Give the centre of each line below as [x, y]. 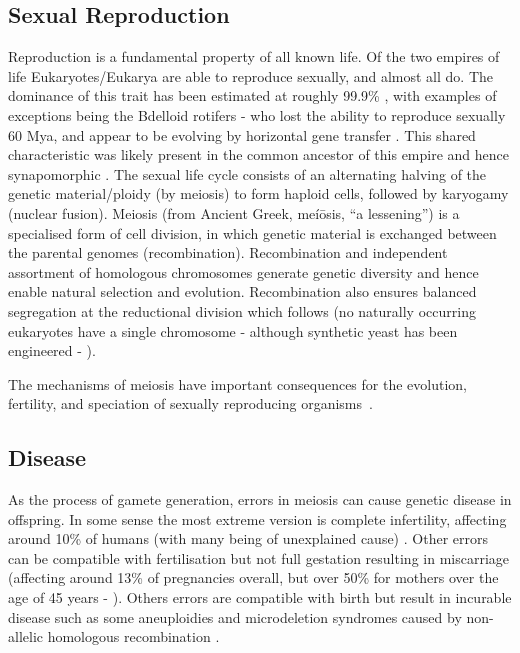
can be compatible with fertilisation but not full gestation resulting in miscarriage [259, 557]
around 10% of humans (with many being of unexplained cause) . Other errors [248, 538]
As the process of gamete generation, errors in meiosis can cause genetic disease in [260, 499]
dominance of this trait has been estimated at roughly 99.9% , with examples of [252, 95]
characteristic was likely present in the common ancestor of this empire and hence [259, 154]
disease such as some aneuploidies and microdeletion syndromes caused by [235, 616]
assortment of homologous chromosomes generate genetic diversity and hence [243, 271]
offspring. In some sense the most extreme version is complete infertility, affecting [257, 518]
